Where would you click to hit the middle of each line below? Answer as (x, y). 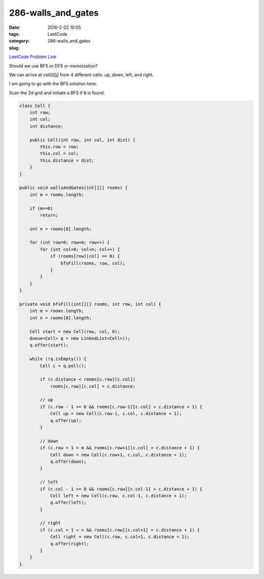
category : (19, 41)
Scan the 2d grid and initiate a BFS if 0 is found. (57, 92)
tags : (14, 34)
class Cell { (35, 106)
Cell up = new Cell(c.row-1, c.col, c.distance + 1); (116, 414)
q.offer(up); (66, 420)
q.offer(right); (70, 544)
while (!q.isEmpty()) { (58, 359)
